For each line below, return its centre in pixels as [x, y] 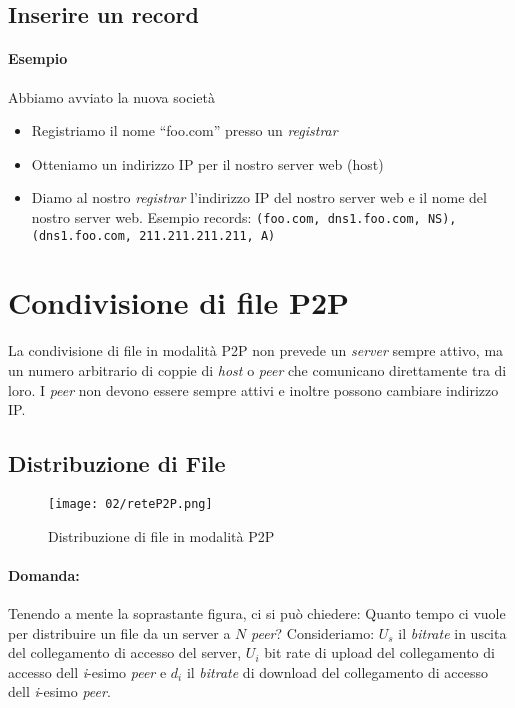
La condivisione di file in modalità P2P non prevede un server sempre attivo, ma [256, 350]
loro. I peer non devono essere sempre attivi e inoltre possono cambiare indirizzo [253, 389]
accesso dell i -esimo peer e [87, 671]
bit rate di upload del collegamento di [379, 652]
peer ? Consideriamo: [313, 632]
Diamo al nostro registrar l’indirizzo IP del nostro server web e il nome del [259, 197]
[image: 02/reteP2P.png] [130, 503]
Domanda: [44, 574]
